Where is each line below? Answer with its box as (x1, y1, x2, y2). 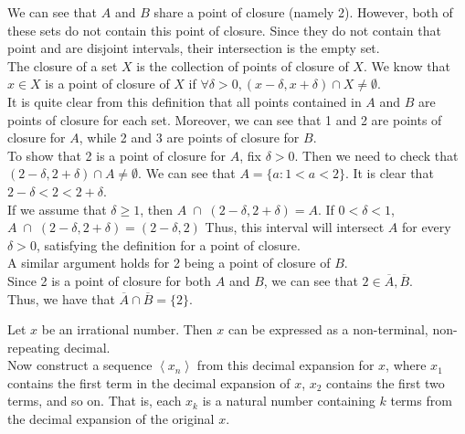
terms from (390, 391, 452, 410)
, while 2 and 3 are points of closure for (79, 128, 300, 147)
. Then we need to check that (294, 145, 459, 164)
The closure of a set (7, 56, 118, 75)
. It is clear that (344, 164, 434, 183)
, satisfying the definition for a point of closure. (36, 235, 301, 254)
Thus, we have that (7, 289, 115, 308)
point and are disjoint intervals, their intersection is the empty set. (7, 38, 380, 58)
